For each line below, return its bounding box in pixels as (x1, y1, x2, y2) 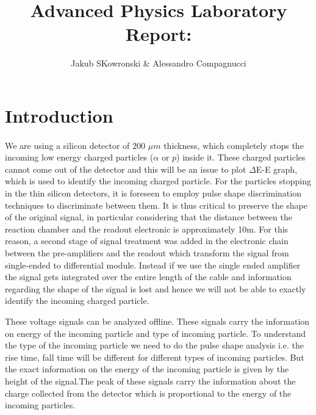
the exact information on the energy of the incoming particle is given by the (5, 363, 289, 375)
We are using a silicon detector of (5, 139, 130, 151)
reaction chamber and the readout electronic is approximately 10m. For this (5, 222, 289, 235)
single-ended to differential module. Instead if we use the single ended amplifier (5, 258, 301, 271)
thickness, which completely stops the (163, 139, 304, 151)
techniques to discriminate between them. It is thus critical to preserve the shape (5, 198, 308, 211)
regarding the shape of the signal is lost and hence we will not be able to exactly (5, 282, 306, 295)
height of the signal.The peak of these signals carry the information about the (5, 374, 296, 387)
